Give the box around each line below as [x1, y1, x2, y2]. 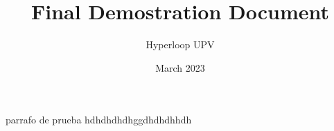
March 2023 [155, 60, 205, 74]
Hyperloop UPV [146, 37, 215, 52]
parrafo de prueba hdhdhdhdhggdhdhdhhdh [6, 112, 192, 127]
